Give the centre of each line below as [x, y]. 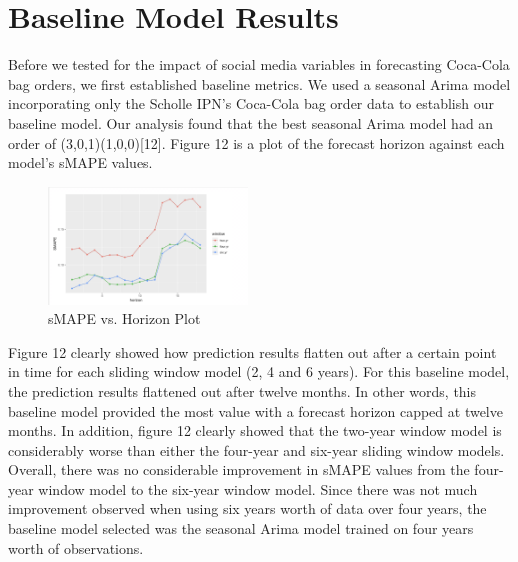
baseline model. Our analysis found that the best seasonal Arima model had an [251, 122]
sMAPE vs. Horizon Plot [124, 318]
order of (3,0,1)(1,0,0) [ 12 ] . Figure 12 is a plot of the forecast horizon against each [256, 142]
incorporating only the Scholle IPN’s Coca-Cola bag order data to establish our [251, 103]
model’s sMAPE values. [80, 162]
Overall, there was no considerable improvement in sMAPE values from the [239, 469]
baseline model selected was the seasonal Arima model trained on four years [241, 528]
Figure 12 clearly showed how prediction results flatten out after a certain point [252, 351]
